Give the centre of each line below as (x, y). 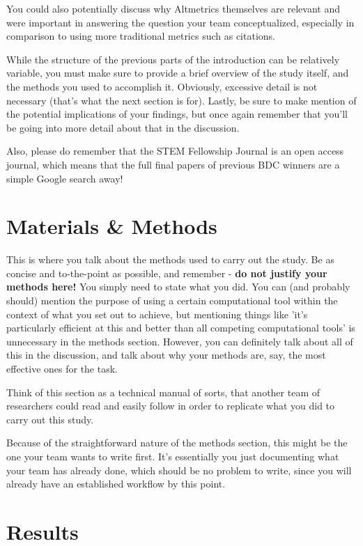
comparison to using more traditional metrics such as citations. (141, 36)
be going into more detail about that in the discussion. (123, 127)
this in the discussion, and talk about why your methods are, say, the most (166, 355)
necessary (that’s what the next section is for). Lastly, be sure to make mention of (181, 100)
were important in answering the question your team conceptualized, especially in (180, 22)
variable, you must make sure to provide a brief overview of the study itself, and (178, 73)
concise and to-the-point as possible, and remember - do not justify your (167, 273)
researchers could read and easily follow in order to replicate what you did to (171, 406)
